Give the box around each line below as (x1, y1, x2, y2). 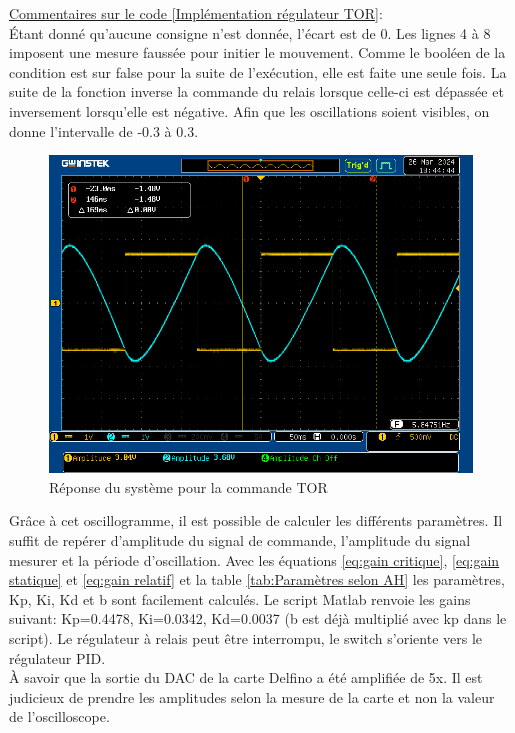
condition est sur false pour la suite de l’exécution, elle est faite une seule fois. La (9, 61, 507, 82)
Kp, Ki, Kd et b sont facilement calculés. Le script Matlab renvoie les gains (9, 588, 471, 609)
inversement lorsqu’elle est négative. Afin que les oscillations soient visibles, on (9, 100, 490, 121)
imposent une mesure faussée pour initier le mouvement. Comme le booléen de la (9, 42, 506, 63)
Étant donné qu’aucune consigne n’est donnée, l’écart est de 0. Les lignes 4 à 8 (9, 22, 491, 43)
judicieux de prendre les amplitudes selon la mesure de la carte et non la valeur (9, 686, 495, 707)
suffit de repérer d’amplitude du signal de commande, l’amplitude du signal (9, 529, 471, 550)
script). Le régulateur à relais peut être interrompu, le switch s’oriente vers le (9, 627, 483, 648)
